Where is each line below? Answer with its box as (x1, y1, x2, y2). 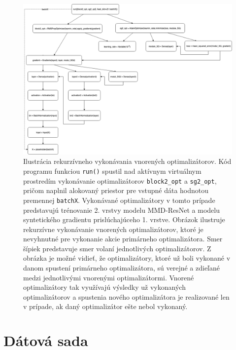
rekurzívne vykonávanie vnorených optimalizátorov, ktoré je (23, 224, 203, 234)
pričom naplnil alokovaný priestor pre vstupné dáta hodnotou (23, 185, 209, 195)
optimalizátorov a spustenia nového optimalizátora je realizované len (23, 291, 230, 302)
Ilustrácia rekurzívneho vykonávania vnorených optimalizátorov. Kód (23, 156, 232, 166)
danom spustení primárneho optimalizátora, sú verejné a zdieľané (23, 263, 220, 273)
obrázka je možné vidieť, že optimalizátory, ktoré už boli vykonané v (23, 253, 231, 263)
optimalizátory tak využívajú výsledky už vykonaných (23, 282, 186, 292)
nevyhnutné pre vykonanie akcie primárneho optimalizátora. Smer (23, 233, 223, 244)
